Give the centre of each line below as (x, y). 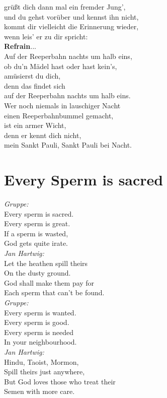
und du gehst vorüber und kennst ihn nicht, (71, 16)
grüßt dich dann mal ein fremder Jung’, (65, 7)
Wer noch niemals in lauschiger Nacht (62, 105)
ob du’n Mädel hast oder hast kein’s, (61, 66)
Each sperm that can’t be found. (54, 292)
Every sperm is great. (37, 223)
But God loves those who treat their (60, 381)
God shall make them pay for (49, 282)
